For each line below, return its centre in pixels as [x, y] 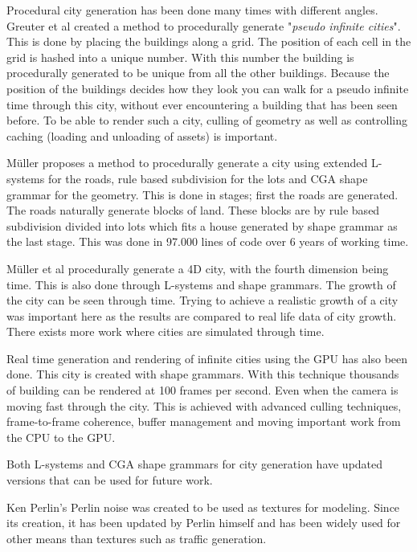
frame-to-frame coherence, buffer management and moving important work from [204, 421]
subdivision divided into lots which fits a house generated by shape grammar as [202, 225]
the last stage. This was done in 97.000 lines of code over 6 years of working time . [208, 241]
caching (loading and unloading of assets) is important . [142, 135]
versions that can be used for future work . [110, 480]
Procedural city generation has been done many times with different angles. [192, 10]
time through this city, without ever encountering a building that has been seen [202, 104]
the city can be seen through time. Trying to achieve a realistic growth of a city [202, 300]
